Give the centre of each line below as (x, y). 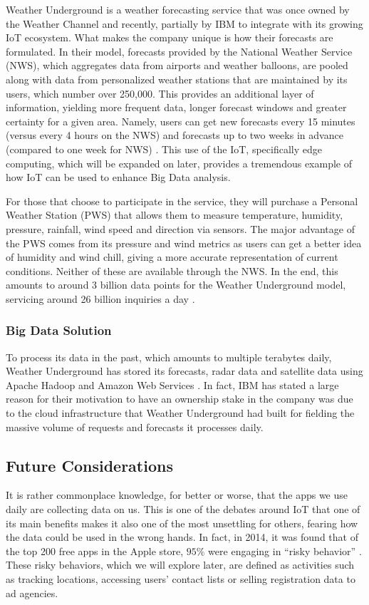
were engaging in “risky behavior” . (285, 550)
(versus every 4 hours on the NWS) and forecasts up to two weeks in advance (175, 135)
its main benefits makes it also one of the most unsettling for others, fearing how (182, 523)
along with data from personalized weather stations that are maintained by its (177, 79)
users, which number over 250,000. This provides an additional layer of (160, 93)
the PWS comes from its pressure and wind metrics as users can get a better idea (184, 243)
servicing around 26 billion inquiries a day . (100, 298)
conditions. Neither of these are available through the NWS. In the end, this (172, 270)
